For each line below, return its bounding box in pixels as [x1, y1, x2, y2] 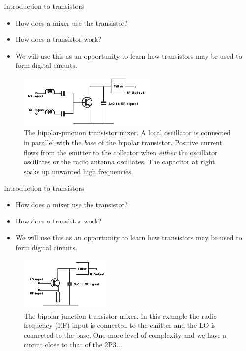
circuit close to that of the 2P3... [24, 339, 122, 350]
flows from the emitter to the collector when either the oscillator [24, 147, 217, 157]
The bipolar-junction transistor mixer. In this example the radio [24, 310, 217, 320]
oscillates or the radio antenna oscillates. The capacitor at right [24, 157, 215, 167]
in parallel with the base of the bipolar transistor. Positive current [24, 137, 222, 147]
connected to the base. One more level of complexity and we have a [24, 329, 227, 340]
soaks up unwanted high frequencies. [24, 166, 133, 176]
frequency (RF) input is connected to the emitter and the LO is [24, 320, 216, 330]
